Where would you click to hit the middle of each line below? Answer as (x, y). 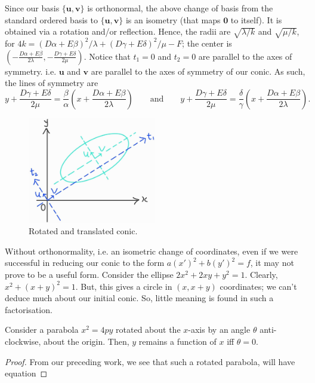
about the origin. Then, (87, 341)
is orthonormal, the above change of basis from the (180, 8)
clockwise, (23, 341)
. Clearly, (261, 275)
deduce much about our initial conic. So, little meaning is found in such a (139, 298)
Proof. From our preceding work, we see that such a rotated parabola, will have (150, 361)
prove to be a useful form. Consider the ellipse (89, 275)
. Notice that (107, 56)
